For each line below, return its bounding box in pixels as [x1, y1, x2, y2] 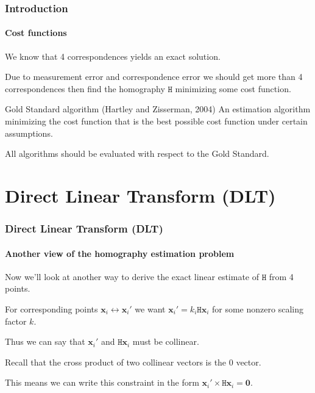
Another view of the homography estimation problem [5, 247, 235, 259]
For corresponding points [5, 303, 98, 315]
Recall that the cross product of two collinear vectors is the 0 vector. [5, 355, 261, 368]
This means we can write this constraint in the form [5, 376, 199, 389]
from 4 [269, 270, 294, 283]
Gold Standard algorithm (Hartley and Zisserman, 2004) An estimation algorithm [5, 103, 311, 115]
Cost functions [5, 26, 67, 39]
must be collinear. [132, 335, 199, 348]
